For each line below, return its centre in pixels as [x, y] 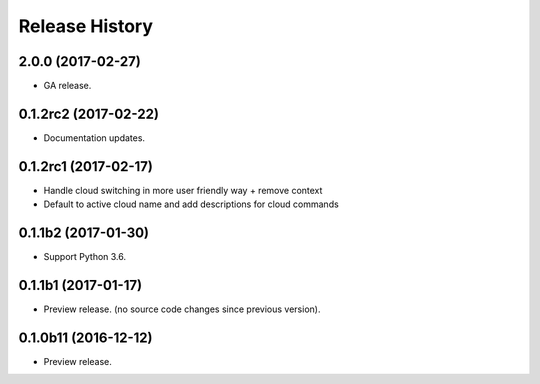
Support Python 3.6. [85, 257]
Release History [86, 26]
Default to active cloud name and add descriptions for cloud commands [191, 204]
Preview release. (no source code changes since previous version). [182, 309]
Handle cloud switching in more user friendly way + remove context [183, 190]
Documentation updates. [94, 137]
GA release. [67, 86]
